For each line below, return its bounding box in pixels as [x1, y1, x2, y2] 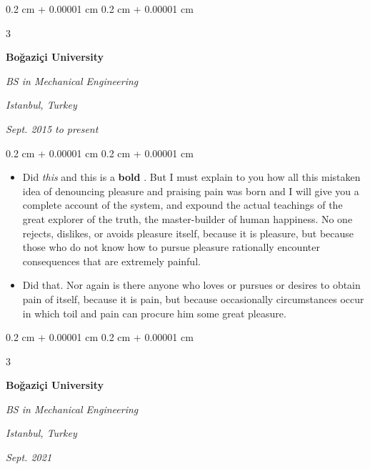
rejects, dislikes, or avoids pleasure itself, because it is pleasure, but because [22, 225, 354, 240]
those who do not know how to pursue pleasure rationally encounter [22, 240, 320, 255]
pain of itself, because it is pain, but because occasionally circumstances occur [22, 291, 364, 306]
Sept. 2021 [6, 450, 52, 465]
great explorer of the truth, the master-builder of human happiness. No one [22, 211, 353, 226]
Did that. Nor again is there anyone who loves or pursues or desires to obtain [22, 277, 361, 292]
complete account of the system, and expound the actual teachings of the [22, 197, 343, 212]
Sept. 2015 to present [6, 121, 99, 136]
